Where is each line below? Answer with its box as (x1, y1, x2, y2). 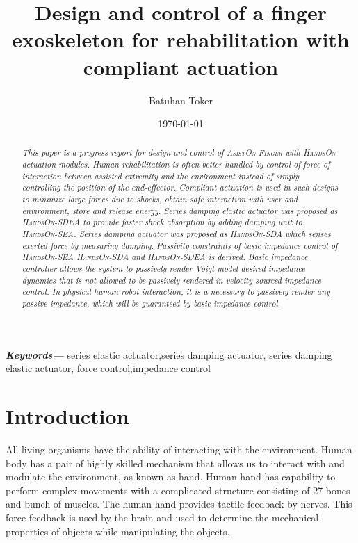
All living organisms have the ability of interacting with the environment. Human (6, 441, 352, 456)
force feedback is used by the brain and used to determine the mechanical (6, 510, 319, 524)
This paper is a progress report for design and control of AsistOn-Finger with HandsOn (22, 147, 336, 159)
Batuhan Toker (148, 92, 213, 107)
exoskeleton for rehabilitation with (12, 25, 350, 54)
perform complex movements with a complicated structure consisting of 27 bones (6, 483, 350, 497)
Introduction (6, 402, 129, 430)
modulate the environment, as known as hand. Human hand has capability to (6, 469, 336, 484)
